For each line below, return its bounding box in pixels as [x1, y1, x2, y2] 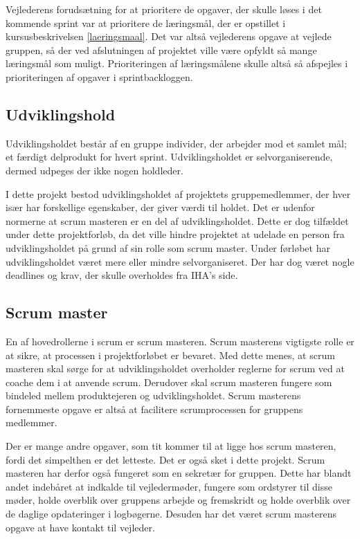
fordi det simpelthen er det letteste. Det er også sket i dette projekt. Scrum [6, 452, 325, 466]
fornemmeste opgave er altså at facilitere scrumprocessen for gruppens [6, 401, 303, 416]
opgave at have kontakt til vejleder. [6, 520, 155, 534]
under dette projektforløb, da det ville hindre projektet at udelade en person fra [6, 227, 345, 241]
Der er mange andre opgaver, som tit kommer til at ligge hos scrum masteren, [6, 439, 336, 453]
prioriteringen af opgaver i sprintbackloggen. [6, 69, 193, 84]
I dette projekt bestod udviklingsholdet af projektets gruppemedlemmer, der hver [6, 186, 351, 201]
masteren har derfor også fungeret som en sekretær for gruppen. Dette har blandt [6, 466, 352, 480]
